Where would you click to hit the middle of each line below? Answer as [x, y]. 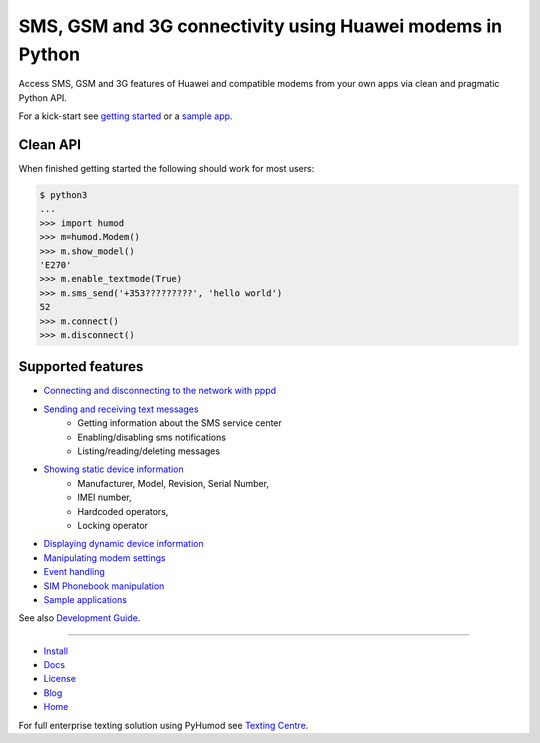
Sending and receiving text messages [121, 409]
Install [56, 651]
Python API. [42, 97]
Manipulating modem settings [104, 557]
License [60, 679]
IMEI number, [104, 497]
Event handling [74, 572]
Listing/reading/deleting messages [148, 451]
